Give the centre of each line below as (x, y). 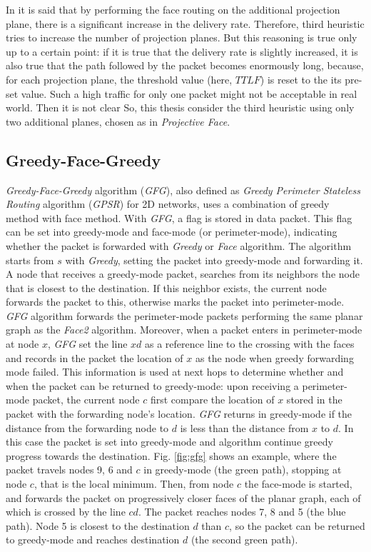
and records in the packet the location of (95, 357)
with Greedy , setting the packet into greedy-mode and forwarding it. (214, 260)
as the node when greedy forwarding (275, 357)
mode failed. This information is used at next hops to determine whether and (175, 372)
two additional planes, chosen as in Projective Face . (118, 121)
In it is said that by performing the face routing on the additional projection (173, 9)
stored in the (314, 400)
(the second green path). (244, 540)
